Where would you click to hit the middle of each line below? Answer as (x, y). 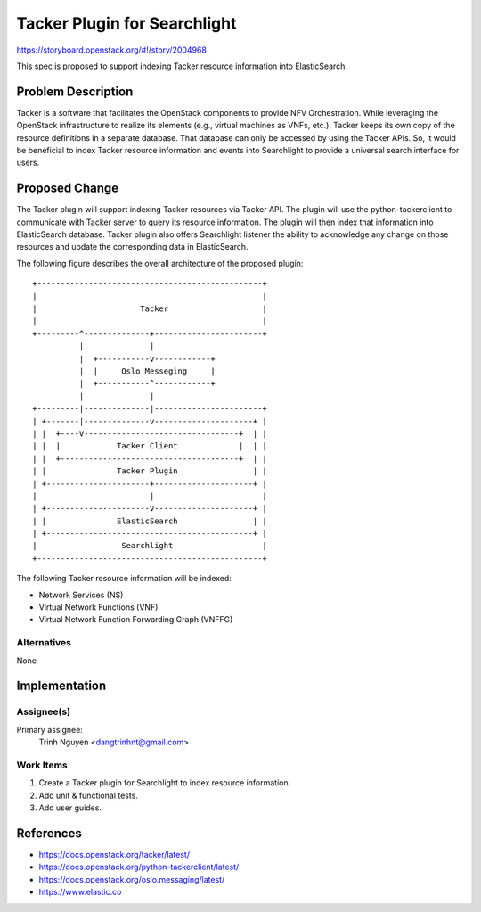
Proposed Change (68, 189)
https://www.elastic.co (80, 892)
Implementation (61, 686)
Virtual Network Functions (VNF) (98, 607)
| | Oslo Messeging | (147, 371)
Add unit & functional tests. (88, 795)
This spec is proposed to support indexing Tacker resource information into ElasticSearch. (182, 66)
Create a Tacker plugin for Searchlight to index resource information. (165, 783)
